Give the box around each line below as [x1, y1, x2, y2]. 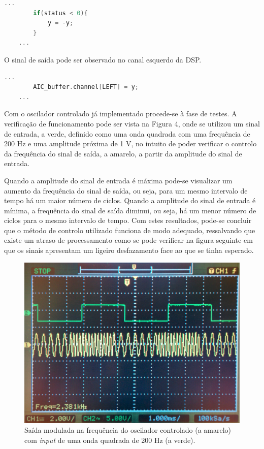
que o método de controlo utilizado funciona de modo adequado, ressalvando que [4, 224, 255, 235]
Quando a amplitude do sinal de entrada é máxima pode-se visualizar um [4, 175, 233, 185]
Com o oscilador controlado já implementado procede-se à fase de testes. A [4, 108, 237, 119]
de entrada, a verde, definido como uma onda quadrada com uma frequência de [4, 128, 250, 139]
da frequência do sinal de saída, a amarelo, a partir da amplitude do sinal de [4, 148, 242, 158]
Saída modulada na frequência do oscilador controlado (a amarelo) [24, 425, 232, 435]
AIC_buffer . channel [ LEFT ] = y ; [33, 83, 139, 91]
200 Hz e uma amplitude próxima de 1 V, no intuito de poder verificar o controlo [4, 138, 257, 149]
